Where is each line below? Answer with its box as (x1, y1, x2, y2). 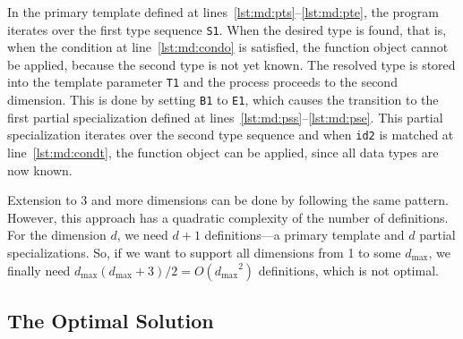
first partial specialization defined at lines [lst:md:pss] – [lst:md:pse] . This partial (7, 107, 443, 126)
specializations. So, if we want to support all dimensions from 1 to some (7, 242, 401, 261)
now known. (7, 160, 73, 179)
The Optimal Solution (7, 306, 214, 334)
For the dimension (7, 225, 107, 244)
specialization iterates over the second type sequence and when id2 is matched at (7, 125, 454, 144)
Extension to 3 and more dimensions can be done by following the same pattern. (7, 191, 449, 209)
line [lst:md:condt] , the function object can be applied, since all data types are (7, 143, 439, 161)
